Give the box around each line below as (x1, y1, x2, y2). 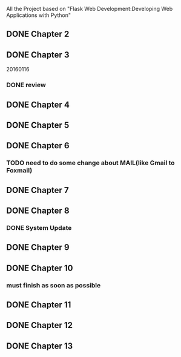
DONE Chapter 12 (6, 320, 73, 330)
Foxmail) (6, 166, 33, 175)
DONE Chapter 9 (6, 242, 70, 253)
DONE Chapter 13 (6, 341, 73, 351)
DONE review (6, 81, 47, 90)
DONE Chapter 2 (6, 29, 70, 39)
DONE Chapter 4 (6, 99, 70, 110)
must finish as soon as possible (6, 281, 101, 289)
